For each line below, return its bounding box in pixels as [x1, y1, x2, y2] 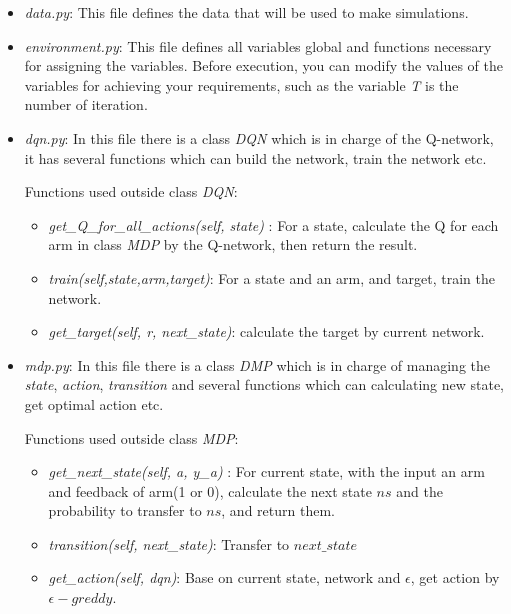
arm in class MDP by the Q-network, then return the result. [48, 234, 418, 255]
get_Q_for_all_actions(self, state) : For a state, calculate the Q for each [48, 214, 499, 235]
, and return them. [221, 500, 335, 521]
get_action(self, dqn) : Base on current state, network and [48, 567, 401, 588]
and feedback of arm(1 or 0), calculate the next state [48, 480, 372, 501]
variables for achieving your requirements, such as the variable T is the [24, 74, 459, 95]
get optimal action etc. [24, 393, 164, 414]
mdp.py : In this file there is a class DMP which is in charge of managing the [24, 354, 490, 375]
